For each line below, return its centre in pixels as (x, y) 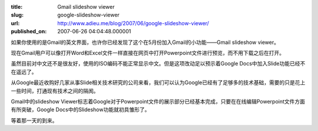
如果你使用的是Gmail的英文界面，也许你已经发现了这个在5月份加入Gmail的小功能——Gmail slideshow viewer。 (145, 42)
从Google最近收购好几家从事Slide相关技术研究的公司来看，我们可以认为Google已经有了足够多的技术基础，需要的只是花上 (158, 82)
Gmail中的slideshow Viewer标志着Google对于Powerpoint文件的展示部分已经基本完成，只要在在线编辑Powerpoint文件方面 (158, 101)
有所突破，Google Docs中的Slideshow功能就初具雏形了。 (80, 110)
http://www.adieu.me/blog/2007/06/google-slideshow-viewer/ (133, 23)
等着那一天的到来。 (34, 120)
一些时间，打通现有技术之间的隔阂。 (55, 91)
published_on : (29, 32)
